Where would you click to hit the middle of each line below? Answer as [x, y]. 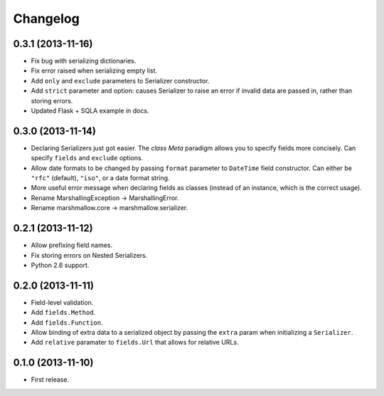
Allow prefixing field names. [72, 245]
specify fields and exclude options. [87, 158]
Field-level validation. [62, 302]
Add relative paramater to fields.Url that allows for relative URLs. [135, 343]
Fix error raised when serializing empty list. [94, 71]
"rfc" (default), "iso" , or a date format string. [100, 178]
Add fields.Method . [63, 313]
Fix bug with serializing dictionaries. [84, 61]
